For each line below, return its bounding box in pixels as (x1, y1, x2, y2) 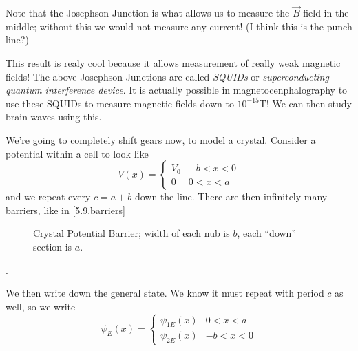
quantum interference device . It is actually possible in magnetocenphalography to (6, 83, 348, 97)
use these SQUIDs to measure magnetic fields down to (6, 96, 234, 110)
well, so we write (6, 299, 76, 313)
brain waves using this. (6, 109, 102, 124)
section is (33, 239, 72, 253)
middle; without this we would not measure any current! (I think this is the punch (6, 19, 352, 33)
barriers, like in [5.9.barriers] (6, 202, 125, 217)
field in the (303, 6, 349, 20)
